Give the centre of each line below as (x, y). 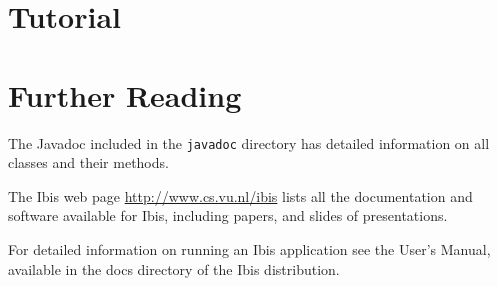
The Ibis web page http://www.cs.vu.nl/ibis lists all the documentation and (240, 195)
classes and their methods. (88, 162)
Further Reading (125, 94)
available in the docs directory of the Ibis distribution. (174, 268)
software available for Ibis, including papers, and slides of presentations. (228, 215)
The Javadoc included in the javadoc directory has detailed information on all (249, 142)
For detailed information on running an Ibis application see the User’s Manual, (249, 248)
